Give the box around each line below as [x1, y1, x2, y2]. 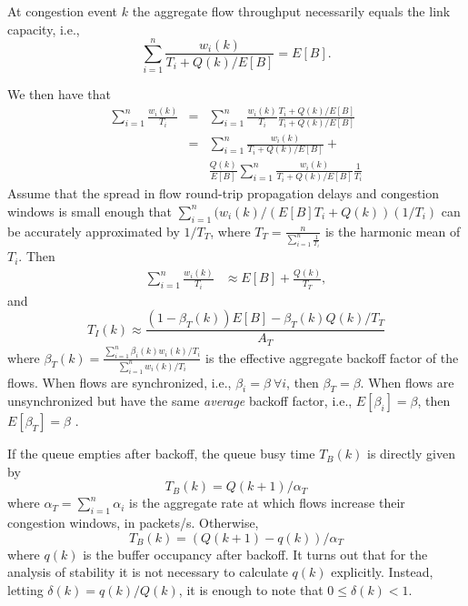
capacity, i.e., [7, 19, 80, 38]
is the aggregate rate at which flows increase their [129, 493, 405, 512]
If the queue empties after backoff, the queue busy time [7, 444, 315, 463]
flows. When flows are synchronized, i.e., [7, 372, 232, 391]
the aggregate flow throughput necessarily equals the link [132, 2, 451, 20]
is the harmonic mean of [324, 221, 461, 240]
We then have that [7, 85, 111, 104]
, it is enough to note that [178, 581, 324, 600]
